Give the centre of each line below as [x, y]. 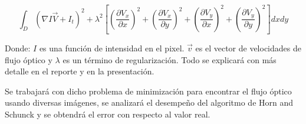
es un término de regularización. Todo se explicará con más [170, 59]
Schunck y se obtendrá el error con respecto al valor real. [108, 114]
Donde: [18, 48]
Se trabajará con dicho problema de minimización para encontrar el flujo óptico [148, 91]
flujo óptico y [29, 59]
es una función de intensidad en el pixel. [112, 48]
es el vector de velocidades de [248, 48]
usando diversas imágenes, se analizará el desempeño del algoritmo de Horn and [149, 102]
